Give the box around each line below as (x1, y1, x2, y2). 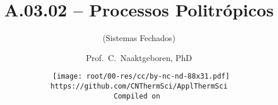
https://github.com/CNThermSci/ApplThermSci (50, 82, 228, 90)
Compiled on (114, 92, 160, 100)
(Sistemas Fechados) (102, 32, 176, 44)
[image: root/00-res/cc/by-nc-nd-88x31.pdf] (52, 72, 230, 81)
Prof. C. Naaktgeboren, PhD (86, 51, 192, 63)
